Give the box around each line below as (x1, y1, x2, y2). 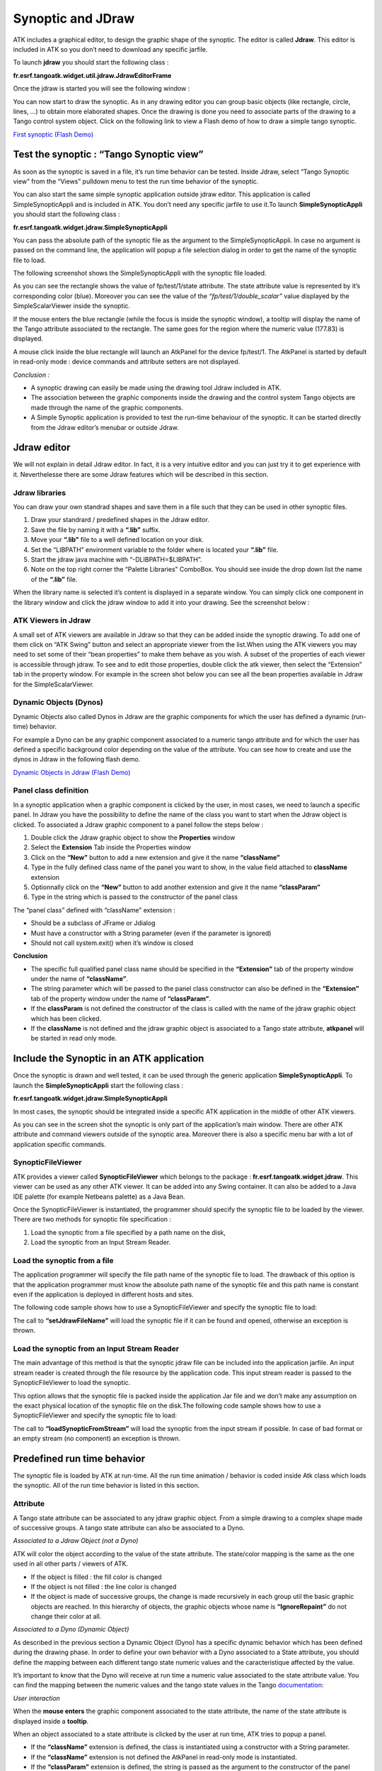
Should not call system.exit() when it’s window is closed (30, 939, 194, 947)
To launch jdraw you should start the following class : (13, 58, 169, 67)
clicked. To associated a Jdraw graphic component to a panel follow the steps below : (13, 820, 264, 829)
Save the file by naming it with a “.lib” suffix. (30, 525, 161, 534)
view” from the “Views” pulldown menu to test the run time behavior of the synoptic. (13, 177, 259, 186)
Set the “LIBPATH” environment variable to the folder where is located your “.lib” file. (30, 545, 279, 554)
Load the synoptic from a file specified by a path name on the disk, (30, 1228, 226, 1236)
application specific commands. (13, 1140, 106, 1148)
